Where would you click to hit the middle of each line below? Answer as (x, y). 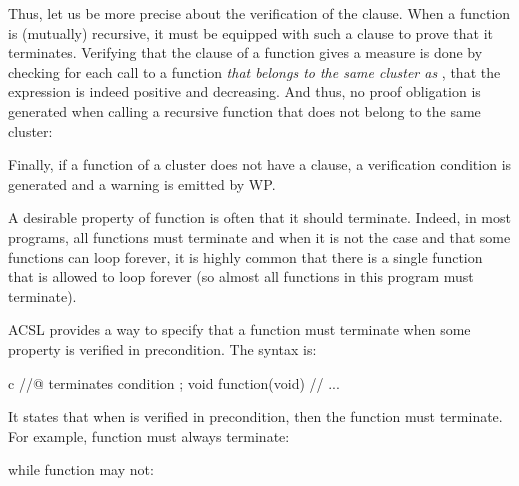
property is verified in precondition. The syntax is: (162, 348)
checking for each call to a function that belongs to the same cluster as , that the (254, 71)
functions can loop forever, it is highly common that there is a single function (245, 256)
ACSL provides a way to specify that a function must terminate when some (239, 329)
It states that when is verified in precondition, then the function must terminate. (255, 416)
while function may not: (81, 469)
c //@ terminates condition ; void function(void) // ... (174, 382)
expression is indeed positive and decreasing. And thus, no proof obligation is (244, 91)
